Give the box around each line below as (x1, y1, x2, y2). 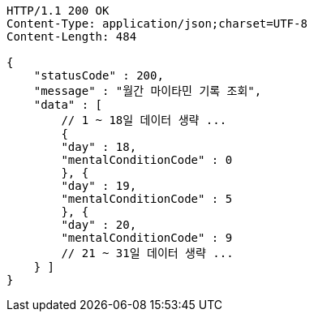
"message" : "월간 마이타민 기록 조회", (33, 84, 262, 97)
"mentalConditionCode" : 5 (61, 192, 233, 205)
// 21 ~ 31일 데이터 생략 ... (61, 247, 234, 260)
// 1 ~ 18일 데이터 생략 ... (61, 114, 227, 127)
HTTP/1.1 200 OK (6, 4, 110, 17)
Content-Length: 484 (6, 30, 137, 43)
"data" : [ (33, 98, 103, 111)
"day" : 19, (61, 179, 137, 192)
